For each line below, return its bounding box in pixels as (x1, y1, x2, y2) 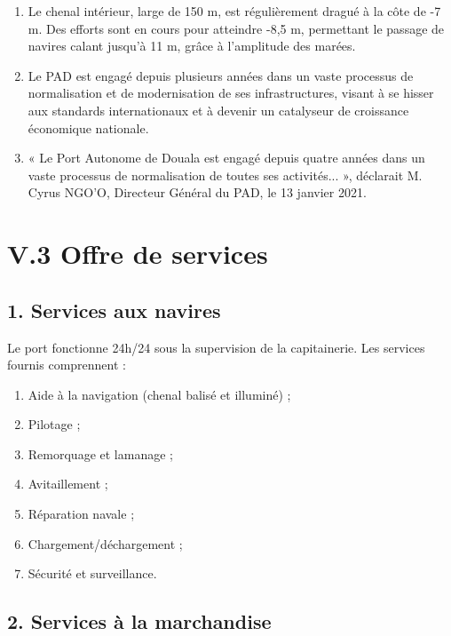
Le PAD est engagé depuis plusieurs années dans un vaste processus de (28, 66, 414, 84)
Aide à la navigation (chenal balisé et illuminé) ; (28, 385, 291, 403)
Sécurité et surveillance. (28, 564, 157, 583)
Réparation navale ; (28, 505, 135, 523)
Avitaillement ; (28, 474, 108, 493)
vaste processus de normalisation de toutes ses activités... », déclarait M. (28, 165, 423, 184)
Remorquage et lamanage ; (28, 444, 173, 463)
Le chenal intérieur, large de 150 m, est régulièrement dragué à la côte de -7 (28, 2, 441, 20)
